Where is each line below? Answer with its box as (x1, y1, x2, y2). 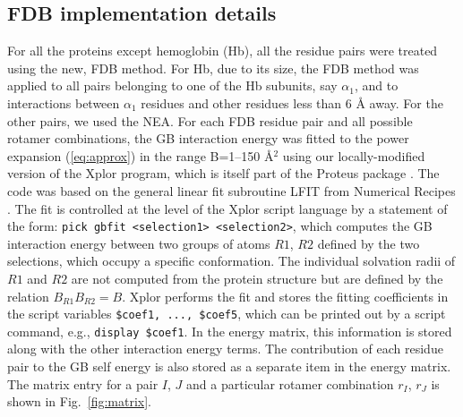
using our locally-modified (282, 146, 425, 165)
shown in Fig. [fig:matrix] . (7, 392, 151, 411)
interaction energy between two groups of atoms (7, 234, 270, 252)
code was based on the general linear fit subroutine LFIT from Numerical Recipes (7, 181, 456, 200)
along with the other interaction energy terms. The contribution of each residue (7, 339, 443, 358)
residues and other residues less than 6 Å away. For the (141, 93, 443, 112)
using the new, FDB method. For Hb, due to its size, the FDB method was (7, 58, 419, 77)
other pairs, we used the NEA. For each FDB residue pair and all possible (7, 111, 413, 130)
